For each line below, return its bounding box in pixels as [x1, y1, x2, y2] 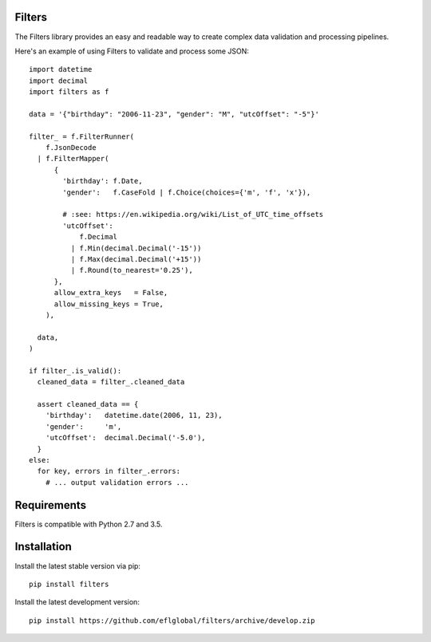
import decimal [29, 76, 89, 85]
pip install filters [29, 579, 109, 589]
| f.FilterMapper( [37, 154, 109, 163]
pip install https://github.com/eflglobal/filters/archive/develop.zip [29, 616, 315, 625]
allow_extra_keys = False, [53, 288, 168, 297]
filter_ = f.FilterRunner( [29, 132, 135, 141]
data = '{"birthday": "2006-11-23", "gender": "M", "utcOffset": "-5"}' [29, 109, 319, 119]
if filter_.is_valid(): [29, 366, 122, 375]
